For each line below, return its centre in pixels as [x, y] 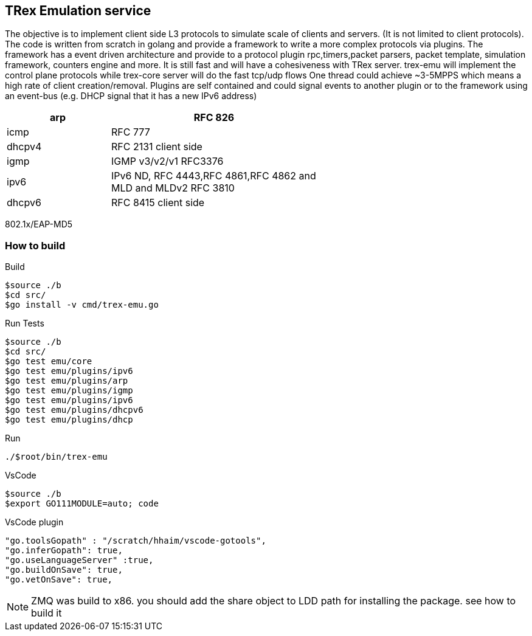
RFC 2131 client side [157, 147]
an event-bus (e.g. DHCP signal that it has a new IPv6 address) [131, 96]
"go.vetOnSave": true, [59, 580]
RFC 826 [214, 118]
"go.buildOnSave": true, [64, 570]
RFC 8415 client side [158, 203]
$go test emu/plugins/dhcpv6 [74, 410]
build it [47, 613]
